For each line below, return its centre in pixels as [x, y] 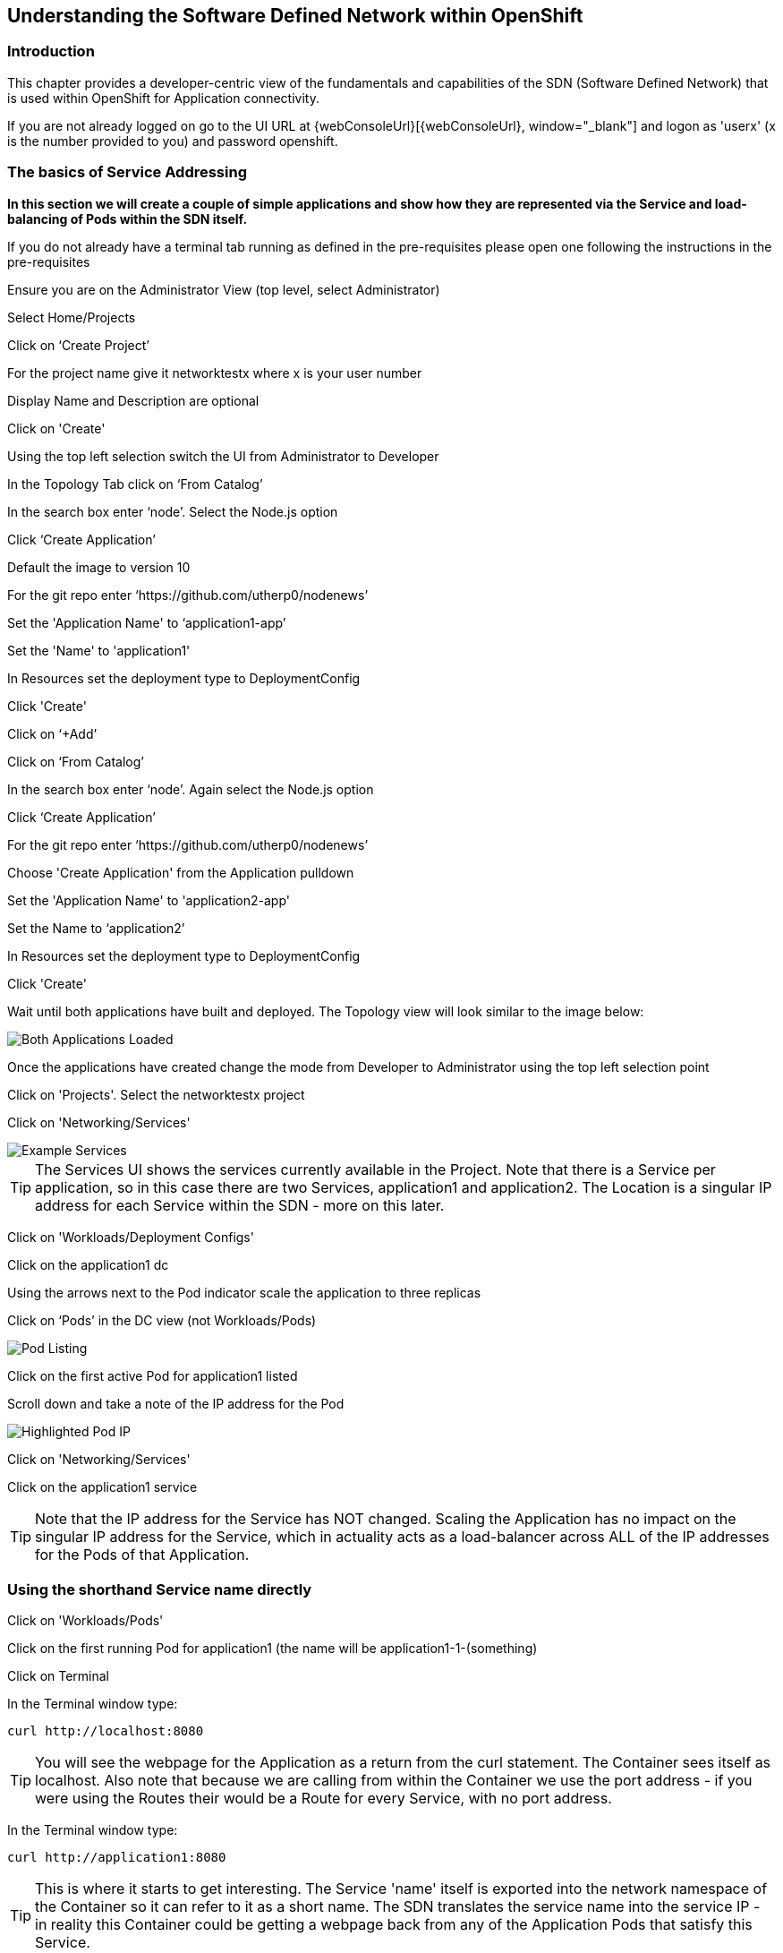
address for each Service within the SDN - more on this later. [240, 1205]
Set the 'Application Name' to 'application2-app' [149, 900]
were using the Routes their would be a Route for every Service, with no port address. [323, 1799]
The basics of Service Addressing [127, 172]
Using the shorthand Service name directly [160, 1589]
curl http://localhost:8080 [106, 1731]
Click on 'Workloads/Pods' [85, 1621]
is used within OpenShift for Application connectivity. [163, 98]
